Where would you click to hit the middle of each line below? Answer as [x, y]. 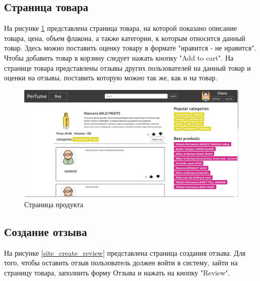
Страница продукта [54, 204]
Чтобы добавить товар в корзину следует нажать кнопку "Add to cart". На [119, 57]
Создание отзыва [46, 231]
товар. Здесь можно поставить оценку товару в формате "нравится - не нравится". [130, 48]
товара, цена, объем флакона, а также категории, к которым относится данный [125, 38]
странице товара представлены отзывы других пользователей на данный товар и [127, 67]
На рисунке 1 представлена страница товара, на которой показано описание [121, 28]
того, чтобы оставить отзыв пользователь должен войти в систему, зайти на [121, 263]
